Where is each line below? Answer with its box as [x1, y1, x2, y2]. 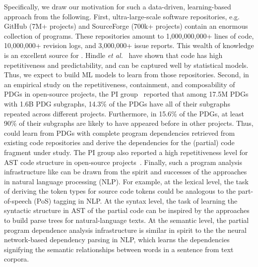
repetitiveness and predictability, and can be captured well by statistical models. [4, 59, 249, 70]
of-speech [4, 195, 32, 206]
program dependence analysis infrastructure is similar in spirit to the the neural [4, 224, 247, 235]
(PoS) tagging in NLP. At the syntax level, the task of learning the [34, 195, 238, 206]
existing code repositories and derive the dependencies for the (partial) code [4, 137, 235, 148]
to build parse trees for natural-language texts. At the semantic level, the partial [4, 215, 249, 225]
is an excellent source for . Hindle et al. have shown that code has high [4, 50, 223, 60]
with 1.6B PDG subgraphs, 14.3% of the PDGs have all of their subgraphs [4, 98, 230, 108]
